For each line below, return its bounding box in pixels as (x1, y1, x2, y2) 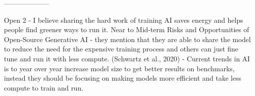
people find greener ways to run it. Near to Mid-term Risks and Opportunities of (4, 24, 250, 35)
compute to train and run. (4, 82, 84, 93)
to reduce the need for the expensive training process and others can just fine (4, 44, 239, 54)
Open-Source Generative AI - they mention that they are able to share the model (4, 34, 251, 44)
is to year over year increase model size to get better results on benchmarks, (4, 63, 235, 73)
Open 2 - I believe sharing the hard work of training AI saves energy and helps (4, 14, 243, 25)
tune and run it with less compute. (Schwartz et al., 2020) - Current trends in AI (4, 53, 250, 63)
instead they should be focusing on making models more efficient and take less (4, 73, 242, 83)
